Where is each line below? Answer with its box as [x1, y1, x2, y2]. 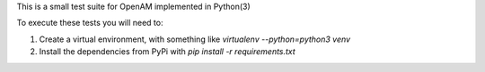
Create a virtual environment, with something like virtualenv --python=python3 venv [39, 34, 350, 44]
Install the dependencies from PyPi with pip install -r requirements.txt [39, 46, 295, 57]
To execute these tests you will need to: [16, 18, 163, 28]
